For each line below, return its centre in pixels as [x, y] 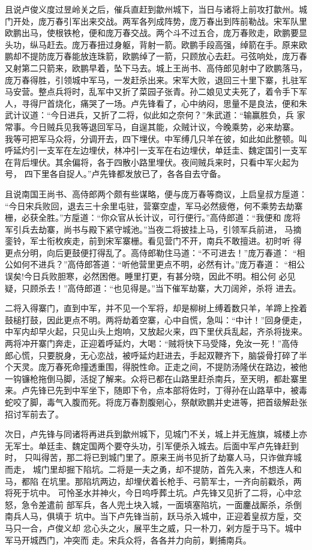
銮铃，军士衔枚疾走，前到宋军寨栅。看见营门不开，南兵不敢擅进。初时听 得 [153, 241]
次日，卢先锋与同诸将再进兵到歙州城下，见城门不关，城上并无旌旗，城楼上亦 [156, 434]
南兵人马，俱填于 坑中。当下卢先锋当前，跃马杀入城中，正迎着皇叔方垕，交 [153, 516]
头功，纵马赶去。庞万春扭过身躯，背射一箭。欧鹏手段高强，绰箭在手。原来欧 [156, 44]
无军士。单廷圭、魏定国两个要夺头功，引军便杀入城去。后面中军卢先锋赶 [148, 445]
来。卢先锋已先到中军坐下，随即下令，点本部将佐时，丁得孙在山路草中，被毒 [156, 390]
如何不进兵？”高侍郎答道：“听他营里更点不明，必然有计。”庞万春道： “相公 [159, 264]
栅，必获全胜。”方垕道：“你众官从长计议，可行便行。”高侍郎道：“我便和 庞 [149, 217]
